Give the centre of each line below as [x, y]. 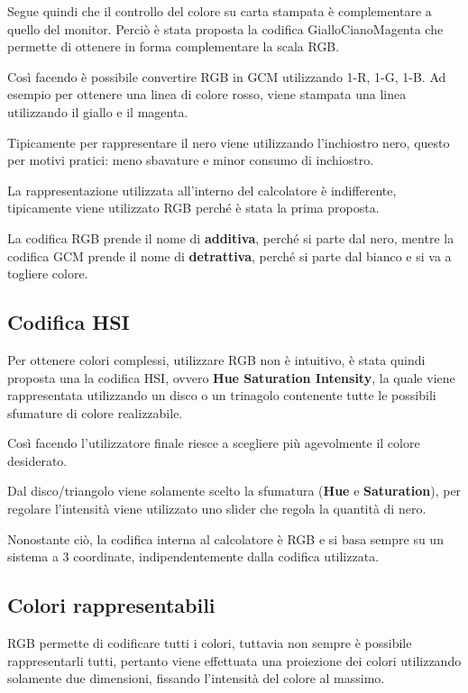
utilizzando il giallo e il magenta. [98, 111]
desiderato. [37, 460]
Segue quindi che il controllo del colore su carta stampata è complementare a [220, 11]
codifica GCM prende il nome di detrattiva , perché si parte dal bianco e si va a [229, 255]
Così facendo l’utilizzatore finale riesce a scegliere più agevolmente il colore [214, 443]
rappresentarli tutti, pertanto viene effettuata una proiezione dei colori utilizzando [234, 660]
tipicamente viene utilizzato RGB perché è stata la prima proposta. [193, 208]
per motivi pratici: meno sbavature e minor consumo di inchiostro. [191, 160]
